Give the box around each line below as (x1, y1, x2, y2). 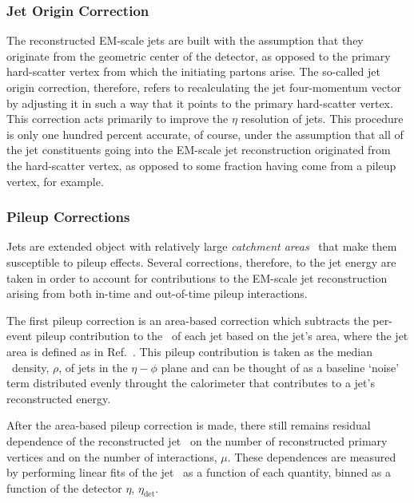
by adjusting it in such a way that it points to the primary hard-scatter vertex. (6, 94, 393, 111)
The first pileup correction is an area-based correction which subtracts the (6, 311, 369, 328)
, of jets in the (58, 358, 128, 375)
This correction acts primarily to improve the (6, 110, 229, 127)
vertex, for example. (6, 172, 104, 189)
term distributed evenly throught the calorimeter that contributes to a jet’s (6, 374, 375, 391)
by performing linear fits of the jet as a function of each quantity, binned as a (6, 464, 392, 481)
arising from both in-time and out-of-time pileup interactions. (6, 285, 308, 302)
